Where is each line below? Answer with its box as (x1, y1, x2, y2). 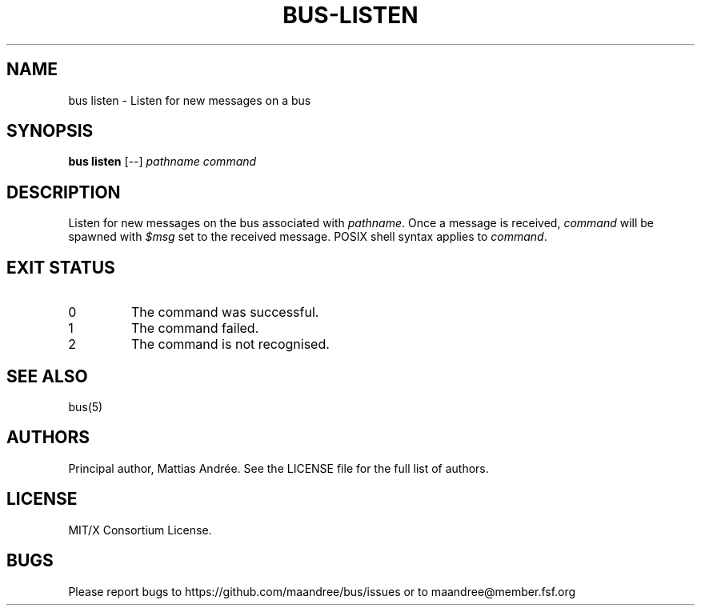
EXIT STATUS (6, 257, 115, 278)
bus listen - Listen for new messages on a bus (68, 93, 311, 107)
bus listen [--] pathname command (68, 154, 257, 169)
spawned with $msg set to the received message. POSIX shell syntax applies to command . (68, 230, 547, 244)
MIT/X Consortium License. (68, 522, 212, 537)
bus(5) (68, 399, 103, 414)
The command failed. (130, 320, 259, 337)
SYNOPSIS (6, 121, 94, 142)
